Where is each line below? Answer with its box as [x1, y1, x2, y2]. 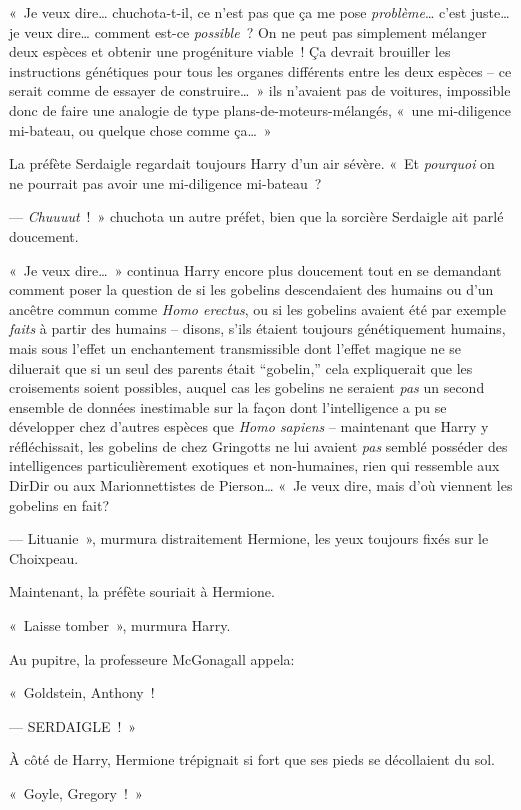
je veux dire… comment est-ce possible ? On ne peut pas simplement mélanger [9, 21, 487, 42]
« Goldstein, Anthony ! [9, 682, 155, 703]
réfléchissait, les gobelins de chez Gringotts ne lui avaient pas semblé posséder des [9, 435, 508, 456]
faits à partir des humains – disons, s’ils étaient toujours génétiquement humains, [9, 318, 506, 339]
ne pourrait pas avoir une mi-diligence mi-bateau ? [9, 172, 322, 193]
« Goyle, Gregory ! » [9, 783, 143, 803]
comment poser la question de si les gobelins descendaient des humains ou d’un [9, 279, 494, 300]
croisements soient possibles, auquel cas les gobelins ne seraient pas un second [9, 377, 485, 398]
